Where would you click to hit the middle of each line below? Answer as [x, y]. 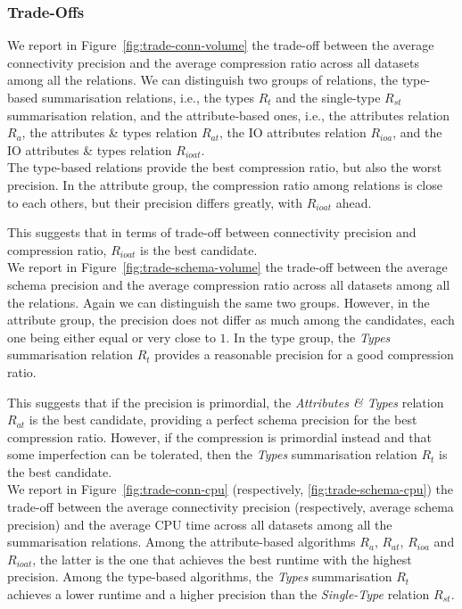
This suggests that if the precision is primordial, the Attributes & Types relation [226, 402]
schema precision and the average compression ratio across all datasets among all [229, 284]
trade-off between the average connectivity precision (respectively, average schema [231, 507]
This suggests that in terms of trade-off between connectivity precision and [212, 232]
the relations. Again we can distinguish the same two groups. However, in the [219, 302]
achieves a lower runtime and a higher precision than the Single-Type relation [219, 594]
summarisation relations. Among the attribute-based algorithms [181, 542]
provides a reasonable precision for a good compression [304, 354]
